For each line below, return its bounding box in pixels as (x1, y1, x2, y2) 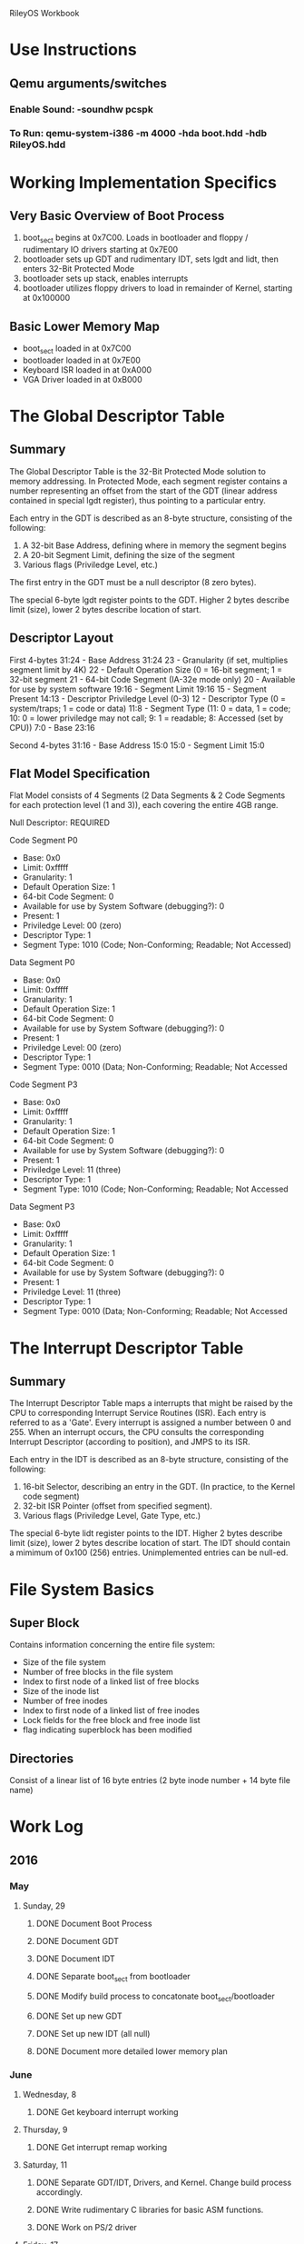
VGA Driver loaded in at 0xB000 (22, 374, 142, 384)
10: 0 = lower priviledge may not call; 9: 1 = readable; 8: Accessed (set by (9, 713, 284, 723)
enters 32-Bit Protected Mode (22, 264, 134, 274)
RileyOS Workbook (9, 8, 80, 18)
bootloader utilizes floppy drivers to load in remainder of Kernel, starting (22, 283, 293, 294)
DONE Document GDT (35, 1936, 120, 1947)
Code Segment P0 (9, 835, 79, 846)
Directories (9, 1750, 74, 1766)
